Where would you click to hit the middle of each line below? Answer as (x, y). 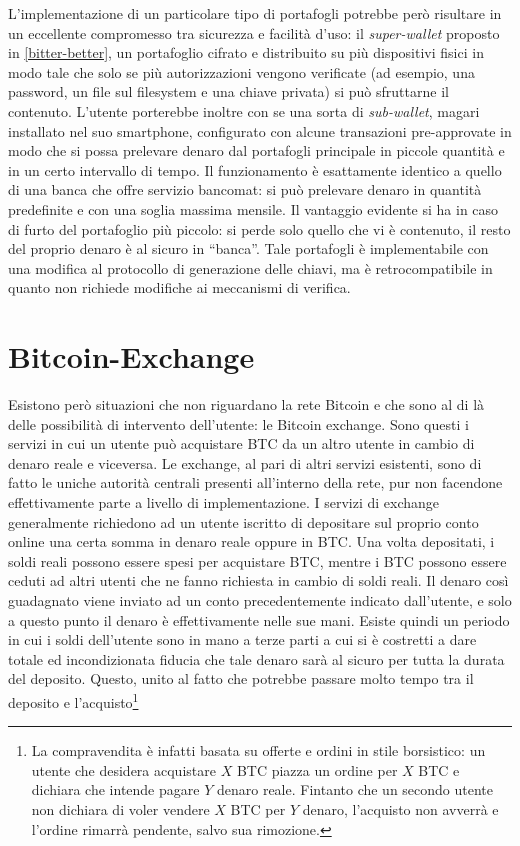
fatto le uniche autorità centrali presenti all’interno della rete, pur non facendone (255, 482)
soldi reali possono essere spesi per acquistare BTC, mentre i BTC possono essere (257, 560)
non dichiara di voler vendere (120, 808)
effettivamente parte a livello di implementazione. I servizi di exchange (223, 502)
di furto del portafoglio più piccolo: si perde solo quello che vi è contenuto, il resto (259, 228)
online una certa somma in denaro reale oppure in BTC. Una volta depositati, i (251, 541)
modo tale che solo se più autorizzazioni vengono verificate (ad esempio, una (241, 71)
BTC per (258, 808)
